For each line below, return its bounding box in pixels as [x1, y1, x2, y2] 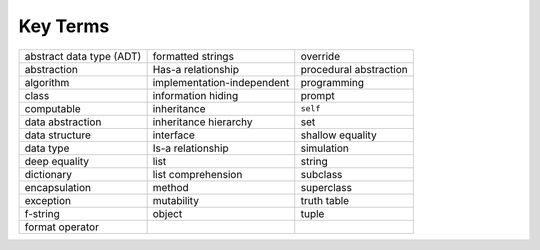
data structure [24, 128, 92, 142]
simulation [300, 141, 350, 155]
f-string [24, 206, 60, 220]
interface [152, 128, 195, 142]
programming [300, 75, 365, 89]
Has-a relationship [152, 62, 240, 76]
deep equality [24, 154, 90, 168]
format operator [24, 220, 100, 234]
